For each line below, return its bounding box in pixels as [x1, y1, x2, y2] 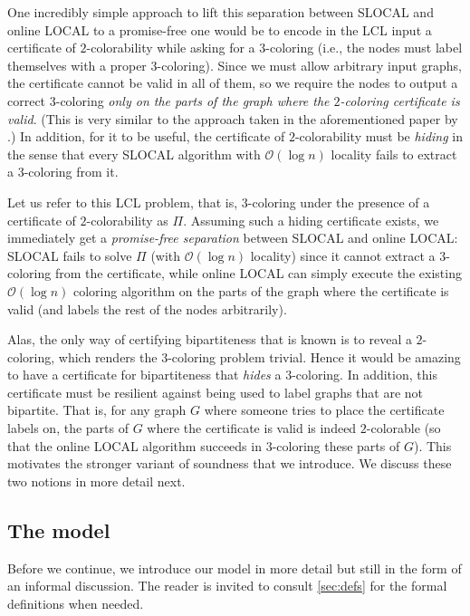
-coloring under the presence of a [247, 192, 430, 211]
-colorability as [86, 210, 168, 229]
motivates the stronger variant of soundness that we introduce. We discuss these [7, 454, 452, 473]
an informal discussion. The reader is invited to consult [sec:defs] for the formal [7, 576, 447, 595]
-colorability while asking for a [86, 38, 255, 57]
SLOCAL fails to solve [7, 245, 132, 265]
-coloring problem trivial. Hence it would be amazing [168, 347, 461, 366]
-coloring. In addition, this [292, 365, 437, 384]
